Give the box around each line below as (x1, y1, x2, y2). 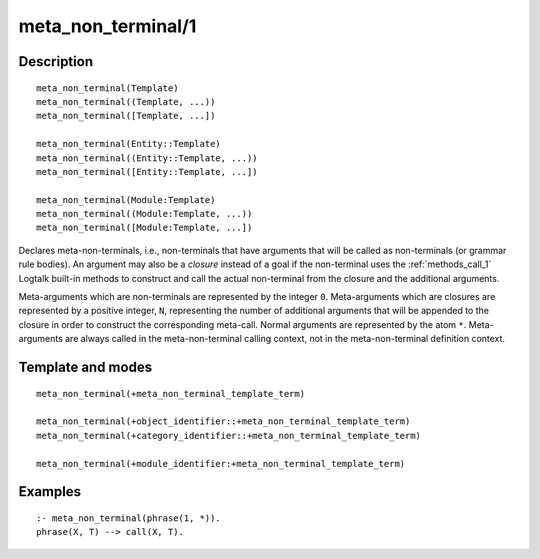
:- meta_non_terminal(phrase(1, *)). (36, 512, 222, 524)
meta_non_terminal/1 (18, 15, 197, 37)
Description (18, 53, 94, 70)
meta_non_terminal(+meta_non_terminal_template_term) (36, 388, 305, 399)
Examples (18, 483, 82, 500)
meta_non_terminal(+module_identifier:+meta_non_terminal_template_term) (36, 458, 406, 469)
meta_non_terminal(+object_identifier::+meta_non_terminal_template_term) (36, 416, 411, 427)
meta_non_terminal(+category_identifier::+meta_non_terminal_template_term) (36, 430, 422, 441)
